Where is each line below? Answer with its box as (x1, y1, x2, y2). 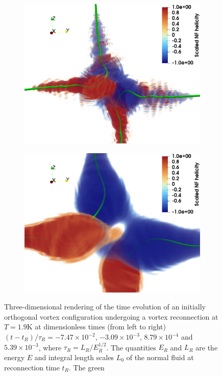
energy (4, 352, 25, 363)
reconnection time (4, 362, 60, 372)
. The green (68, 362, 105, 372)
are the (195, 342, 218, 352)
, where (38, 342, 62, 352)
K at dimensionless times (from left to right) (27, 321, 166, 332)
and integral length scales (34, 352, 114, 363)
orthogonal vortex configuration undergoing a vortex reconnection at (4, 311, 218, 322)
